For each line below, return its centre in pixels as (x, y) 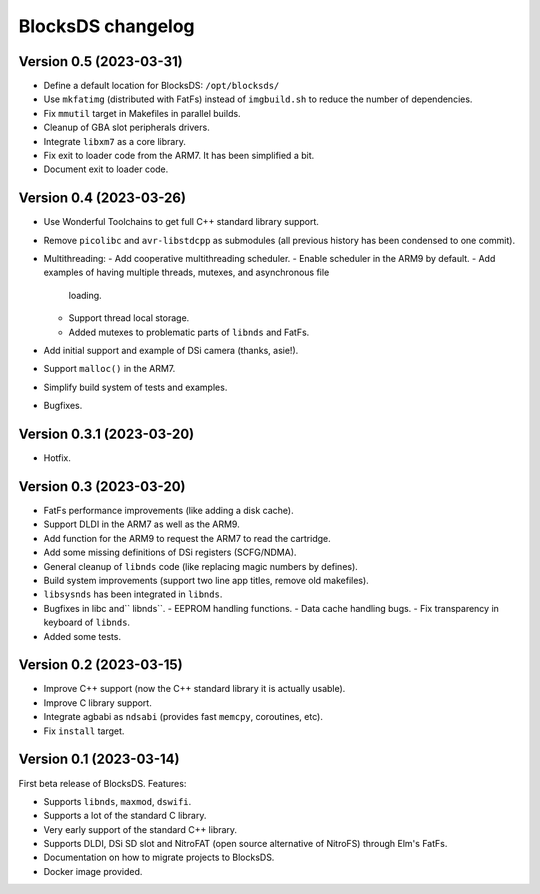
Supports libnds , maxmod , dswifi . (117, 801)
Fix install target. (84, 731)
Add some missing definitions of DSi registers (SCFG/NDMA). (170, 552)
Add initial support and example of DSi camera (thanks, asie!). (171, 351)
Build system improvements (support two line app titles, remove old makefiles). (206, 580)
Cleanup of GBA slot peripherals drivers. (126, 127)
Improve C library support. (97, 702)
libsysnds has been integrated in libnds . (133, 594)
